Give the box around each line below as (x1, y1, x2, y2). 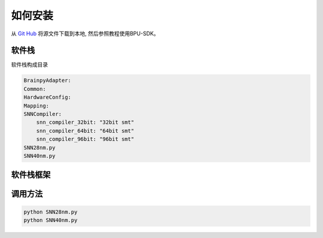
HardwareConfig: (23, 94, 72, 101)
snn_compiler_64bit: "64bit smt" (36, 127, 135, 134)
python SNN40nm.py (23, 216, 78, 224)
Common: (23, 86, 46, 92)
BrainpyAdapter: (23, 77, 72, 84)
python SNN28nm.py (23, 208, 78, 215)
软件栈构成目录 (11, 61, 48, 68)
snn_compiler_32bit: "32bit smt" (36, 119, 135, 126)
